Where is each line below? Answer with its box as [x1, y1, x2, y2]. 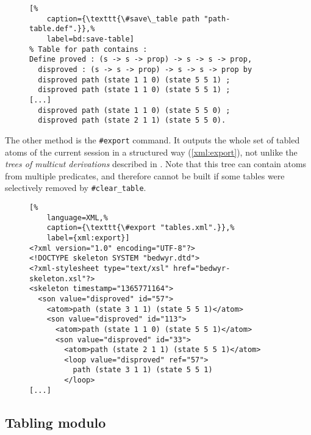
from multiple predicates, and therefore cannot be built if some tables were [5, 169, 285, 182]
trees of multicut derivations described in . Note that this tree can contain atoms [5, 157, 307, 170]
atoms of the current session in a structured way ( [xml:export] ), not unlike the [5, 145, 298, 158]
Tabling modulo [5, 412, 106, 431]
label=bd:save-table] [46, 34, 134, 43]
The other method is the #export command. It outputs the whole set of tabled [5, 133, 300, 146]
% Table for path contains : [29, 45, 148, 54]
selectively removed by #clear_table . [5, 181, 146, 194]
